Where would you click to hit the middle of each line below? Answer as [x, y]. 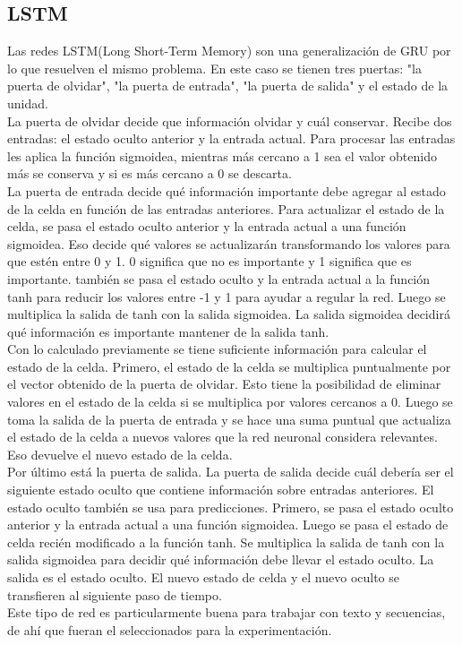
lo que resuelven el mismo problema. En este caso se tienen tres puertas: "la [214, 68]
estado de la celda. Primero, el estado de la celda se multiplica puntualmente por [229, 366]
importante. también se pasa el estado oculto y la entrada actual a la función [219, 278]
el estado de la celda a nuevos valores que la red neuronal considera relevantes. [222, 437]
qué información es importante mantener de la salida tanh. [168, 331]
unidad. [28, 103]
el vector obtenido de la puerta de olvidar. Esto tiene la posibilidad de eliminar [224, 384]
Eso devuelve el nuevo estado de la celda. [120, 454]
